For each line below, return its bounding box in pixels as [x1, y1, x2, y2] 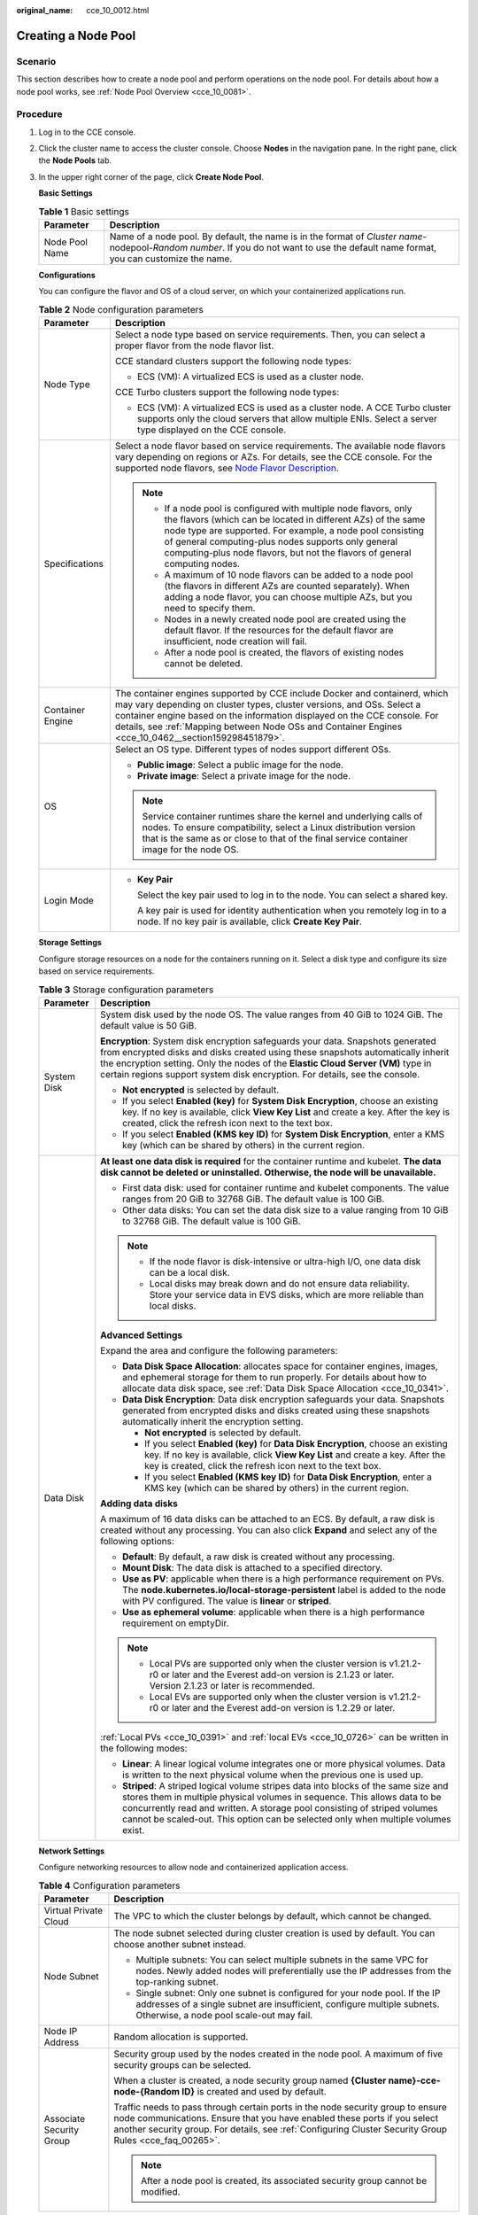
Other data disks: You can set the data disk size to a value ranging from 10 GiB [122, 1203, 449, 1216]
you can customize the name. [109, 253, 233, 265]
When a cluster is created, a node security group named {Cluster [113, 2074, 387, 2087]
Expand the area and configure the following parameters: [100, 1344, 338, 1356]
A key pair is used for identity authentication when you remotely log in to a [137, 905, 447, 917]
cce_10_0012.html [86, 5, 150, 15]
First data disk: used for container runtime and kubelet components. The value [122, 1181, 450, 1193]
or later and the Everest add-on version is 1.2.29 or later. [160, 1701, 396, 1714]
